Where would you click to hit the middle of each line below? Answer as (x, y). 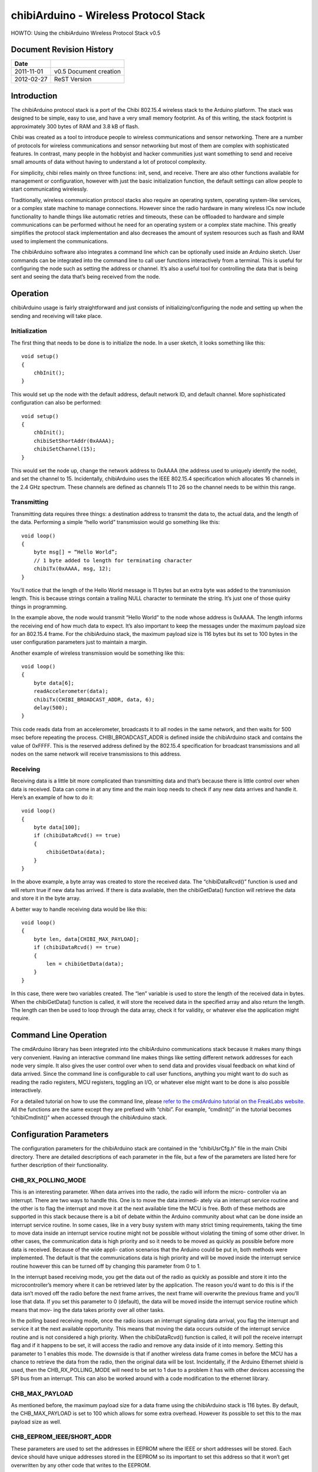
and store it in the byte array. (46, 899)
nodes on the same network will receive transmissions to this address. (96, 754)
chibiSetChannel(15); (65, 449)
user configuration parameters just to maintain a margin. (79, 642)
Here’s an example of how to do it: (52, 797)
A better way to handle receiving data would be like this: (79, 909)
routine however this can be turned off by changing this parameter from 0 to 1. (106, 1266)
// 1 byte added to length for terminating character (113, 560)
